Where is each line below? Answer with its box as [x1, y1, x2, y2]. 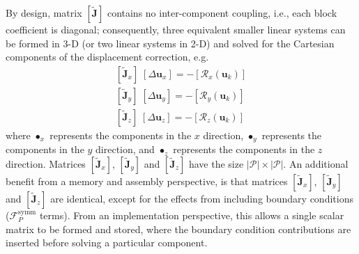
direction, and [96, 142, 155, 157]
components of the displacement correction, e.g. [6, 49, 209, 64]
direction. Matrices [6, 156, 86, 170]
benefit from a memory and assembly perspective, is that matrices [6, 173, 288, 188]
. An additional [283, 156, 349, 170]
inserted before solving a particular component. [6, 235, 208, 250]
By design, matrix [6, 6, 82, 19]
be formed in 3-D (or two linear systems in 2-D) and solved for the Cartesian [6, 35, 335, 50]
